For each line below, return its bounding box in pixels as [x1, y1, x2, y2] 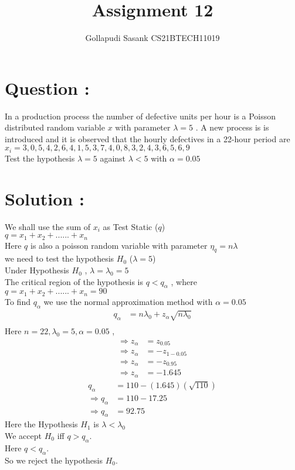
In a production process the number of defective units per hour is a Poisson [5, 109, 276, 122]
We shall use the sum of [5, 220, 91, 232]
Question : [5, 76, 90, 100]
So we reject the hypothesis [5, 454, 103, 466]
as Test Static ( [103, 220, 158, 232]
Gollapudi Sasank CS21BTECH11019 [85, 32, 220, 44]
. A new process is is [195, 121, 269, 133]
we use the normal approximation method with [43, 295, 213, 307]
